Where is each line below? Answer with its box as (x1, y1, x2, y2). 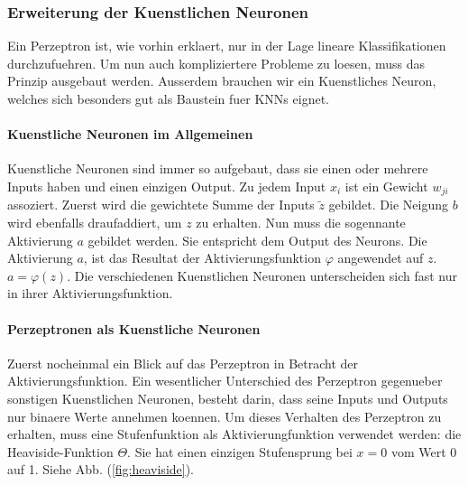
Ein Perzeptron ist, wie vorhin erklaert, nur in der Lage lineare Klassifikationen (7, 36, 446, 55)
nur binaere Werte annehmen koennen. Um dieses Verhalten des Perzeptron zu (7, 406, 442, 425)
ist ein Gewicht (344, 176, 428, 195)
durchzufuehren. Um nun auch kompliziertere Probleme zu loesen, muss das (7, 53, 426, 72)
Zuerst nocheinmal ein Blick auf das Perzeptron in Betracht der (7, 353, 359, 372)
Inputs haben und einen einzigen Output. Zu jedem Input (7, 176, 326, 195)
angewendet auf (337, 248, 424, 267)
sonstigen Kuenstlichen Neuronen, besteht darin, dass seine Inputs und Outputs (7, 388, 448, 407)
